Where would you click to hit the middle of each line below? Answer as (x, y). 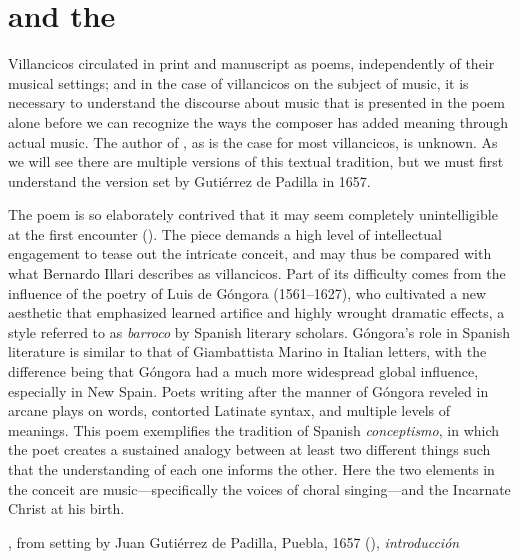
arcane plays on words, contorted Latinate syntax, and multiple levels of (229, 410)
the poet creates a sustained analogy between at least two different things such (249, 449)
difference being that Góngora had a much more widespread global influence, (243, 371)
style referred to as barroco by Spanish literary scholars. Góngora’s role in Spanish (259, 331)
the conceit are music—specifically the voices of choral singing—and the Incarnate (259, 488)
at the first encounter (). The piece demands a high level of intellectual (225, 233)
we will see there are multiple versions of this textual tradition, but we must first (256, 161)
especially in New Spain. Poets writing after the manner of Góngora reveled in (248, 390)
